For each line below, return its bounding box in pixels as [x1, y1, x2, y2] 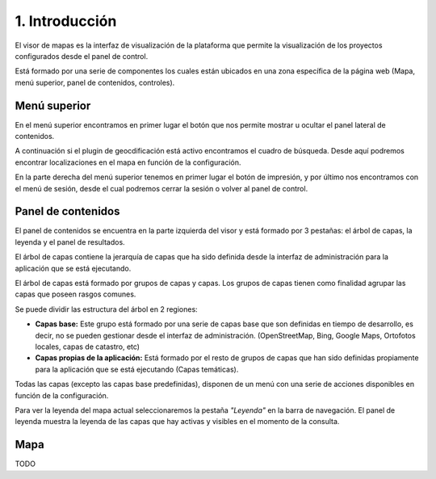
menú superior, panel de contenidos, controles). [15, 78, 175, 87]
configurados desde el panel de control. [15, 51, 149, 61]
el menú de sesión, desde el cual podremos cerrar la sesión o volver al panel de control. [15, 183, 308, 193]
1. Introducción [15, 12, 117, 30]
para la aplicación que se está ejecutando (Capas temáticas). [35, 364, 239, 374]
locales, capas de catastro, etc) [35, 342, 140, 351]
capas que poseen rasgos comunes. [15, 289, 136, 299]
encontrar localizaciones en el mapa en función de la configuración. [15, 158, 241, 167]
